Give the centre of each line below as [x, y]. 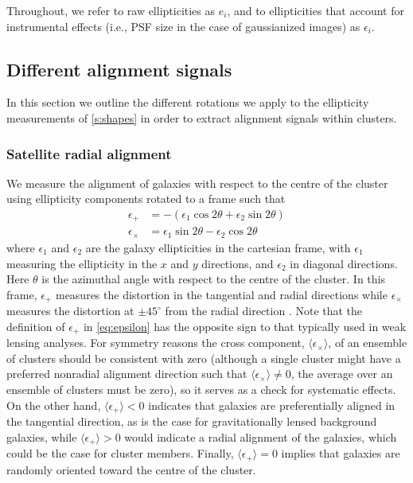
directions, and [238, 263]
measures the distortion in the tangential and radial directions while [221, 294]
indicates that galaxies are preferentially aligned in [272, 405]
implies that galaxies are [341, 453]
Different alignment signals [119, 69]
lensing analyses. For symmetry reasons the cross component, [156, 343]
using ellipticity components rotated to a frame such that [146, 199]
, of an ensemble [368, 343]
